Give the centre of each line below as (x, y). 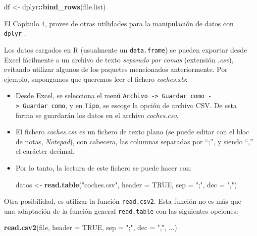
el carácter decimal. (45, 151)
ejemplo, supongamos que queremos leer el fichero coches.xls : (96, 79)
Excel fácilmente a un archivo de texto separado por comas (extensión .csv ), (119, 59)
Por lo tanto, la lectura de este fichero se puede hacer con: (104, 167)
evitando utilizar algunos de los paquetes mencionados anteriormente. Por (116, 69)
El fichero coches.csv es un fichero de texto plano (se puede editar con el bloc (132, 132)
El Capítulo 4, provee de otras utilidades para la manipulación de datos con (119, 23)
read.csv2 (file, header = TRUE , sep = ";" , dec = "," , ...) (91, 227)
